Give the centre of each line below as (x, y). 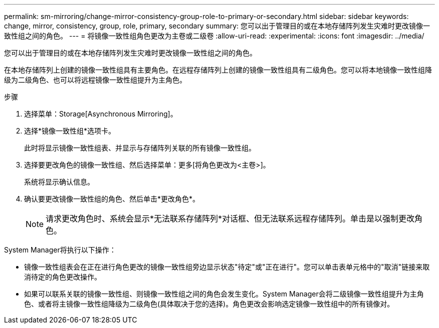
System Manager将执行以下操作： (60, 250)
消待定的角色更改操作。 (63, 277)
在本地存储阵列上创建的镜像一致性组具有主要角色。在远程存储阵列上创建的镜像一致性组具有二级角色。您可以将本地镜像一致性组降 (218, 70)
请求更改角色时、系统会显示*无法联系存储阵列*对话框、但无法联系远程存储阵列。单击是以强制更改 (230, 218)
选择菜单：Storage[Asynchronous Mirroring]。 (101, 114)
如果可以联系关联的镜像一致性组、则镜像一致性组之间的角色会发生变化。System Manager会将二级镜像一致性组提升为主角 (224, 294)
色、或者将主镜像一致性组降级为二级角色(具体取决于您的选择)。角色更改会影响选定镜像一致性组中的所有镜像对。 (209, 304)
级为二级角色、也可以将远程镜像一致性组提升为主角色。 (95, 80)
